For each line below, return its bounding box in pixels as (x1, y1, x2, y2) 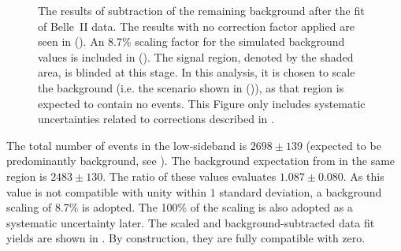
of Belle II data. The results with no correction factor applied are (38, 17, 355, 34)
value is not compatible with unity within (6, 183, 207, 200)
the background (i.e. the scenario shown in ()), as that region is (38, 79, 344, 96)
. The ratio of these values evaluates (102, 167, 277, 184)
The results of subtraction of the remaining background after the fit (38, 2, 365, 18)
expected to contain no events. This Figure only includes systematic (38, 95, 366, 111)
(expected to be (306, 137, 381, 153)
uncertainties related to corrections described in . (38, 111, 274, 127)
